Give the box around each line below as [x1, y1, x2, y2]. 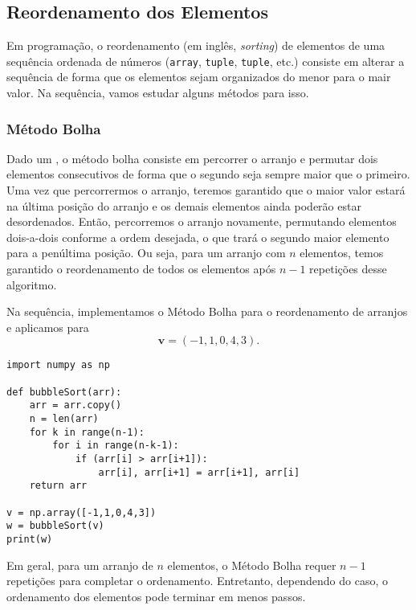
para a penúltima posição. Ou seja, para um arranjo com [6, 244, 286, 261]
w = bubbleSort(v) [6, 520, 104, 532]
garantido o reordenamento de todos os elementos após [6, 260, 276, 277]
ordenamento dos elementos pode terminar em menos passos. [6, 587, 306, 604]
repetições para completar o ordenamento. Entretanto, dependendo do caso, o [6, 572, 388, 589]
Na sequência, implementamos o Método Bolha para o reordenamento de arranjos [6, 303, 408, 320]
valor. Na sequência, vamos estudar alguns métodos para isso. [6, 84, 309, 101]
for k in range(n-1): [29, 426, 145, 438]
